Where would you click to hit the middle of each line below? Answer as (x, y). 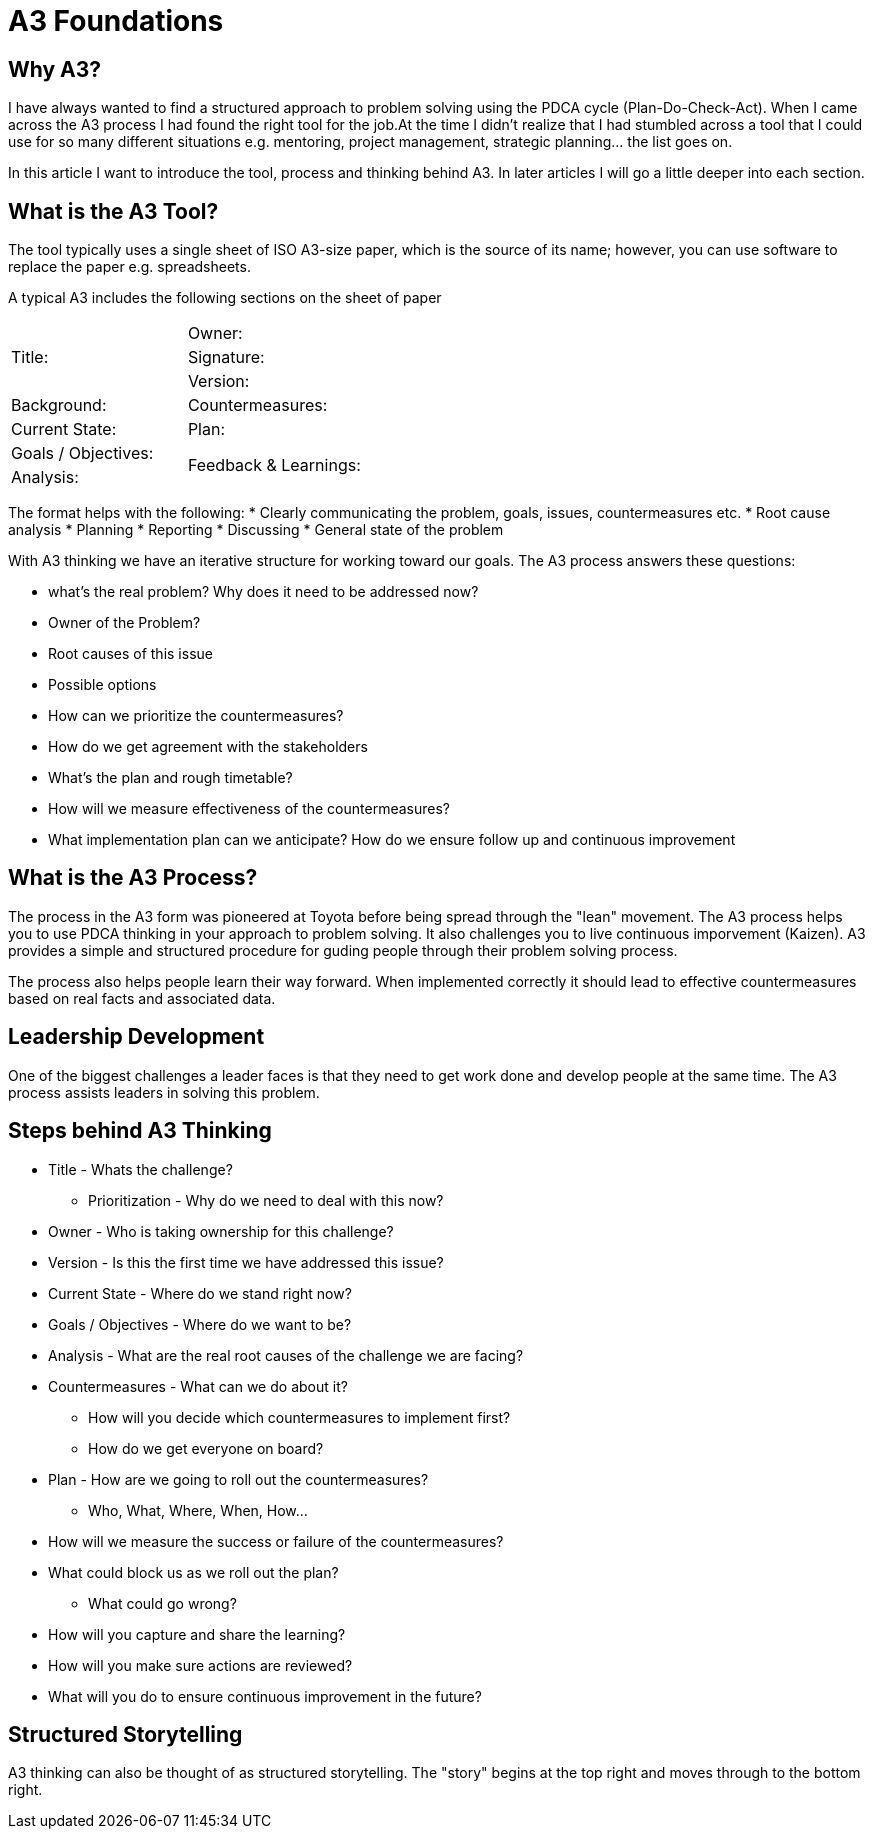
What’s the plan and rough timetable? (170, 778)
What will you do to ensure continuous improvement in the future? (265, 1696)
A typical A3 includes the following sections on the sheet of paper (225, 298)
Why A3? (55, 69)
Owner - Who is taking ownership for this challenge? (221, 1231)
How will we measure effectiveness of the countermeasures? (249, 809)
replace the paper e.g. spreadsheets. (129, 267)
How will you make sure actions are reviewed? (200, 1665)
